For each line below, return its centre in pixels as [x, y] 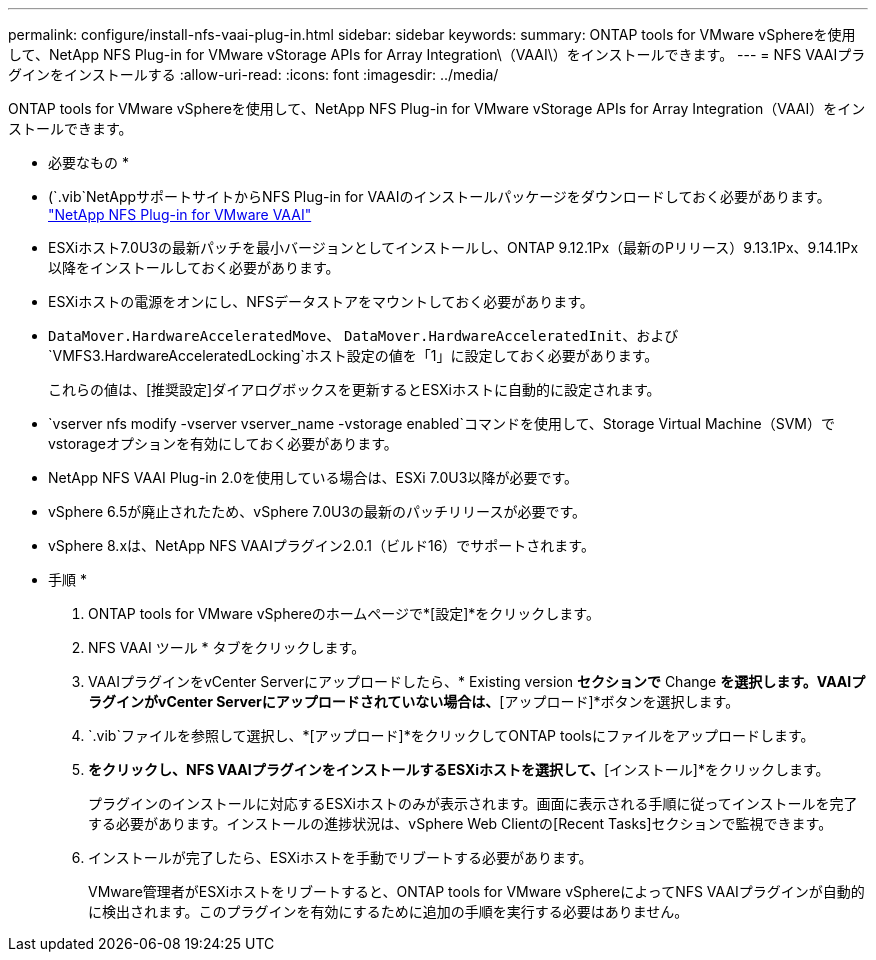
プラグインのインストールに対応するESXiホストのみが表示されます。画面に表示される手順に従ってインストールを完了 [473, 803]
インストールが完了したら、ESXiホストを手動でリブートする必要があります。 [340, 857]
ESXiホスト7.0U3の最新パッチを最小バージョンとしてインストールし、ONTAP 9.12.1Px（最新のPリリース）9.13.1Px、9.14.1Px [453, 247]
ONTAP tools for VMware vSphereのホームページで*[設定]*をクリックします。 [344, 613]
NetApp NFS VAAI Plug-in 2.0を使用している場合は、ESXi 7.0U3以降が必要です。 [313, 477]
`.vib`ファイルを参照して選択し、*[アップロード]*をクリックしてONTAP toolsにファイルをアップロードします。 [451, 735]
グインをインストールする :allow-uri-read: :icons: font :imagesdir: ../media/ [253, 74]
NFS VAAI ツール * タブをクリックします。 [227, 647]
